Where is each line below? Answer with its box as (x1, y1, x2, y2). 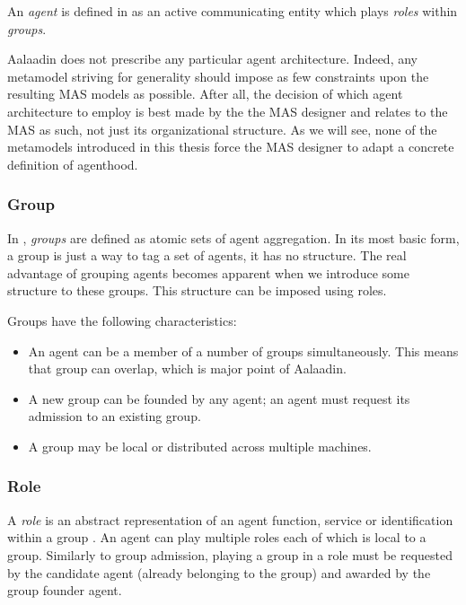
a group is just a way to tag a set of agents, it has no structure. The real (7, 246, 407, 265)
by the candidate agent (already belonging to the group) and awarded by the (7, 563, 431, 582)
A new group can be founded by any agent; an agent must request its (28, 389, 410, 408)
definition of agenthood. (7, 154, 138, 173)
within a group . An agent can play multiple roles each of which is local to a (7, 528, 426, 547)
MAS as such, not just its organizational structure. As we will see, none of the (7, 119, 437, 138)
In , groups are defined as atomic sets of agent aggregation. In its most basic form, (7, 228, 460, 247)
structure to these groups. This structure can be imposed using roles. (7, 281, 387, 300)
